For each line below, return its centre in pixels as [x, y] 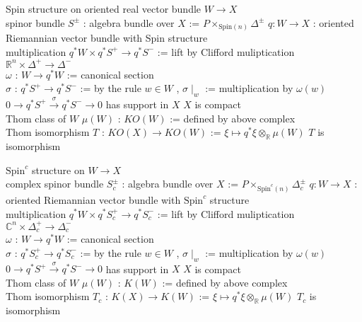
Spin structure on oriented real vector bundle [104, 8]
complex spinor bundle [55, 184]
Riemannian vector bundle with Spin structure [107, 38]
